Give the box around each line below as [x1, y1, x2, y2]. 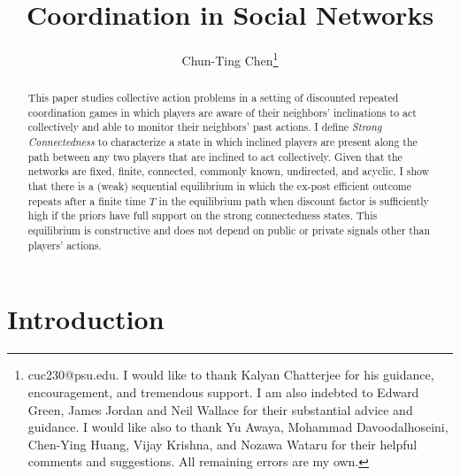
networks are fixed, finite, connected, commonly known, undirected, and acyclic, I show [27, 164, 430, 179]
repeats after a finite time [27, 193, 146, 208]
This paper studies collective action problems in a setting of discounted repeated [27, 90, 399, 105]
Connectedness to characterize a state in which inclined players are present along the [27, 134, 418, 150]
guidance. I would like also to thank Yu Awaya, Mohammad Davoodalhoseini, [27, 418, 448, 436]
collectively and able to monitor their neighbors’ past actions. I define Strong [27, 119, 382, 134]
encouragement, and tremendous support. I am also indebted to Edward [27, 382, 419, 401]
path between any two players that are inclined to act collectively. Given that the [27, 149, 402, 164]
